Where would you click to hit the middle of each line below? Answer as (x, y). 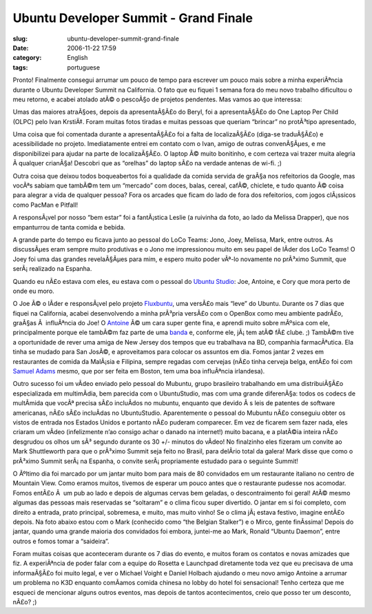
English (77, 58)
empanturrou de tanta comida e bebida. (69, 227)
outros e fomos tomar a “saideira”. (61, 541)
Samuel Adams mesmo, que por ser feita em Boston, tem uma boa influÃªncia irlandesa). (139, 371)
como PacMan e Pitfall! (45, 205)
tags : (20, 67)
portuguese (83, 67)
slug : (20, 39)
